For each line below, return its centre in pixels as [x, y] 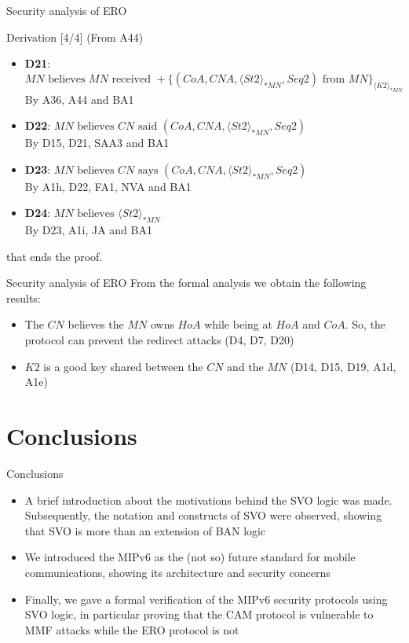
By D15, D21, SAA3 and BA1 [97, 143]
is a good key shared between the [123, 366]
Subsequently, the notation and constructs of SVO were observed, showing [203, 515]
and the [245, 366]
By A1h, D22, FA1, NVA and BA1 [108, 186]
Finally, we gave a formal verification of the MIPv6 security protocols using [206, 599]
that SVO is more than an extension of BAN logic [145, 530]
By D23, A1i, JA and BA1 [88, 230]
